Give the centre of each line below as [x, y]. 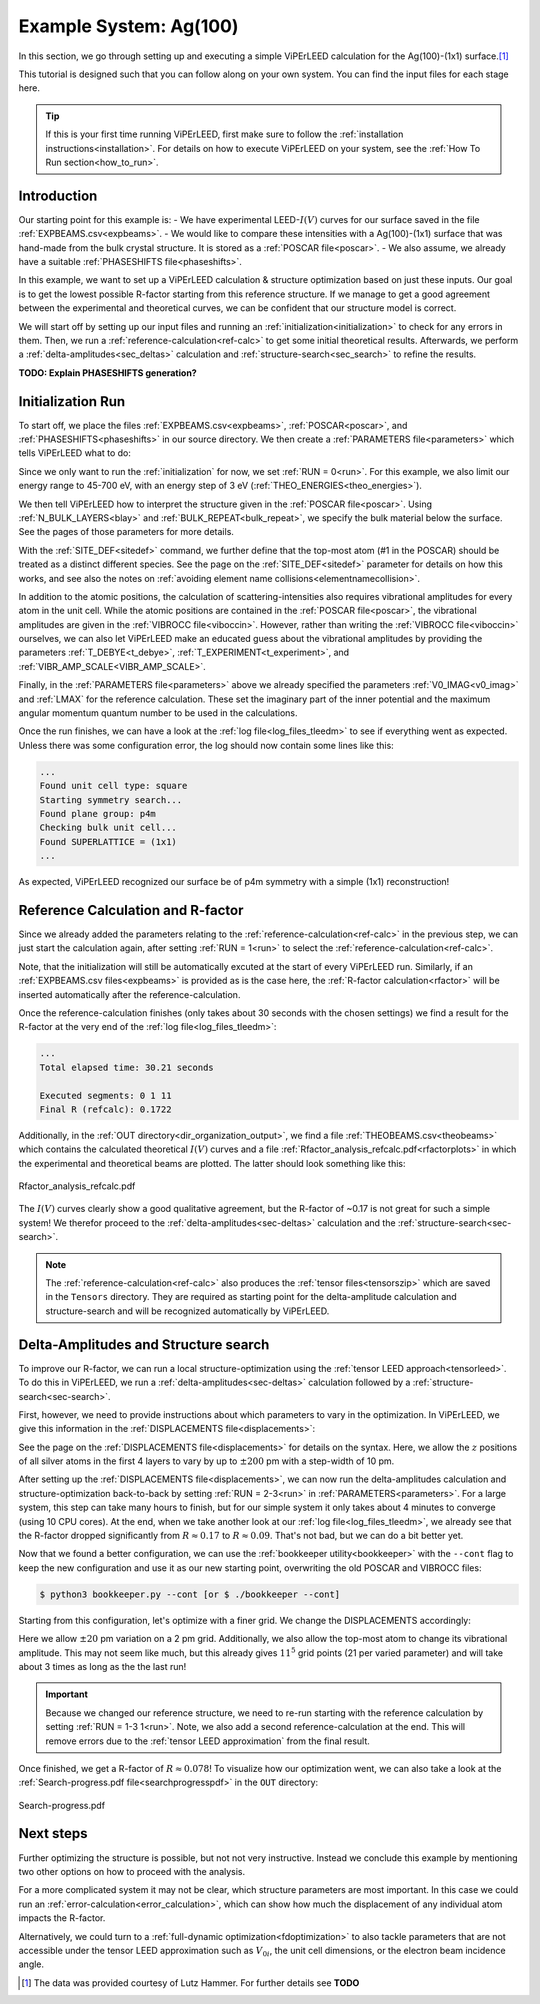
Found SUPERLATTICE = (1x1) [108, 841]
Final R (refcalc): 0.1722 [105, 1109]
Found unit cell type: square [113, 786]
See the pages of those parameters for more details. [126, 532]
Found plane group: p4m [98, 813]
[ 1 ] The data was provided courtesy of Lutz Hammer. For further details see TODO [190, 1982]
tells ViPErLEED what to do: [75, 453]
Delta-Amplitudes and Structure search [144, 1344]
